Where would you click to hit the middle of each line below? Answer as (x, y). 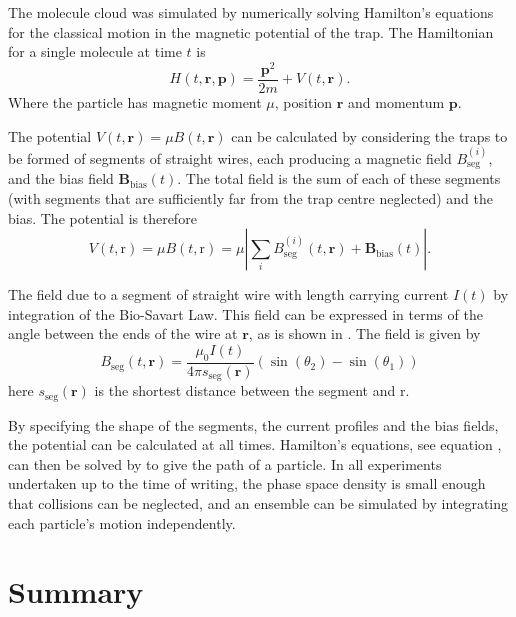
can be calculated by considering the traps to (369, 135)
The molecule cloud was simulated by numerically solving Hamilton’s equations (251, 12)
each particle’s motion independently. (122, 522)
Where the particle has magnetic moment (135, 101)
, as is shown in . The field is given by (364, 333)
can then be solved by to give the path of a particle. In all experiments (225, 463)
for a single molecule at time (95, 51)
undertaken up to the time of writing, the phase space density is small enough (247, 483)
